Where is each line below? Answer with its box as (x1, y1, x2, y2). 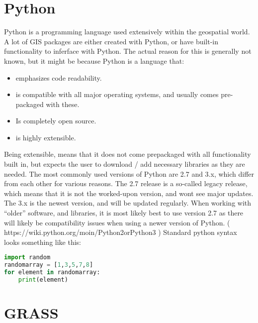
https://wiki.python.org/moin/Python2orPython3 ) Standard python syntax (4, 227, 237, 237)
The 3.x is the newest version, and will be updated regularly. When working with (4, 198, 252, 208)
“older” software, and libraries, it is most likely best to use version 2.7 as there (4, 208, 244, 218)
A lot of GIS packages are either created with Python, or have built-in (4, 36, 219, 46)
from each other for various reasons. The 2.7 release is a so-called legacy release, (4, 178, 248, 189)
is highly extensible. (15, 132, 76, 142)
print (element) (18, 276, 68, 284)
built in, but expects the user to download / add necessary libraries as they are (4, 159, 245, 169)
